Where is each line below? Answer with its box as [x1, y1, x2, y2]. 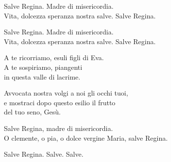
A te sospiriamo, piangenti [4, 62, 83, 72]
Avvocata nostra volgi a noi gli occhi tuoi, [4, 88, 128, 98]
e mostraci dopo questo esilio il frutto [4, 97, 116, 107]
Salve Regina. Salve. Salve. [4, 149, 84, 159]
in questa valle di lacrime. [4, 71, 81, 81]
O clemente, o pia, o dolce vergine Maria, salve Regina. [4, 132, 168, 143]
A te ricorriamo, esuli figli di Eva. [4, 52, 104, 63]
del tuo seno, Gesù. [4, 107, 61, 117]
